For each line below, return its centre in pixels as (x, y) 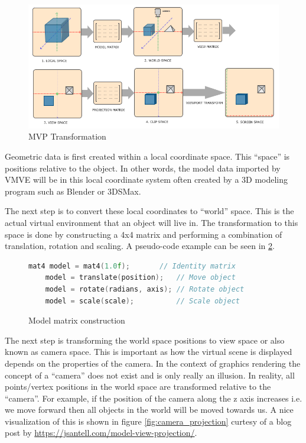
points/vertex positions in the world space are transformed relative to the (138, 387)
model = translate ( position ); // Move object (140, 278)
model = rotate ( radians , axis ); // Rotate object (145, 289)
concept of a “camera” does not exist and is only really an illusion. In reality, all (150, 375)
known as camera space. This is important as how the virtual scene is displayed (149, 352)
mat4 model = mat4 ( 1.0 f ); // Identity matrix (132, 266)
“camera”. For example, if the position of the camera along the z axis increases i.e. (154, 398)
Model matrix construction (77, 320)
